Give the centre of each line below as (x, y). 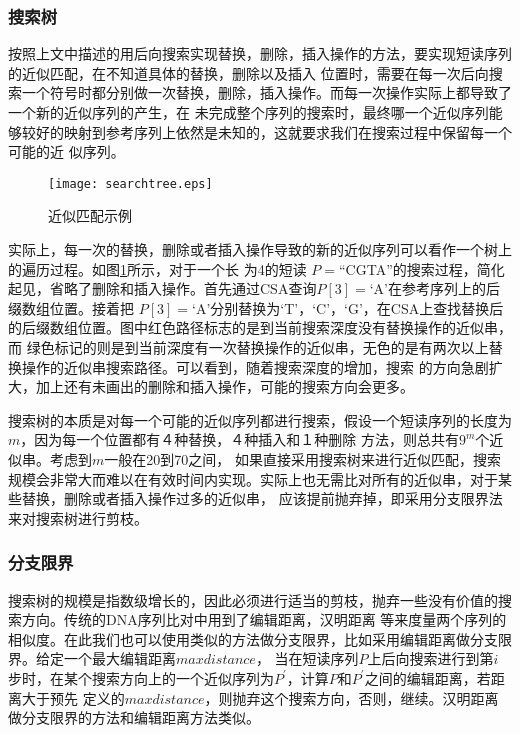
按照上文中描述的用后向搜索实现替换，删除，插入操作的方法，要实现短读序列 (260, 53)
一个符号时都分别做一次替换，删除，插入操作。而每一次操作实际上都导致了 (266, 92)
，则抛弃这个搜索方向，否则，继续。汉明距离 (351, 697)
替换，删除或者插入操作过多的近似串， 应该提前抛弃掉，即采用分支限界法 (262, 498)
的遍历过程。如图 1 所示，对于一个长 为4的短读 (157, 268)
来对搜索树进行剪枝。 (78, 517)
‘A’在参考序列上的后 (435, 288)
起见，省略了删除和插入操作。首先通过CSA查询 (162, 288)
